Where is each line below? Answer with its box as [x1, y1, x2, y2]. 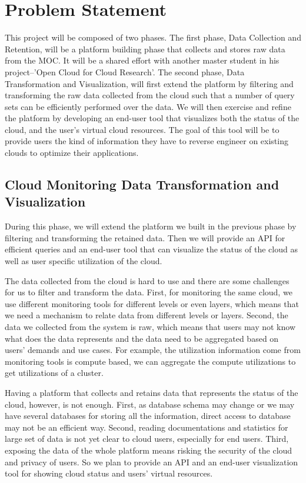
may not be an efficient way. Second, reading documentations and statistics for [5, 421, 288, 433]
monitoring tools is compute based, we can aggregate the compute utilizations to [5, 355, 296, 367]
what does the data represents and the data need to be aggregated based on [5, 332, 279, 344]
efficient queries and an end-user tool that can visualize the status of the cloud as [5, 243, 298, 255]
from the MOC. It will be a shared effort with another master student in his [5, 54, 280, 66]
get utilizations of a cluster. [5, 367, 104, 379]
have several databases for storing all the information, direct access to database [5, 409, 291, 422]
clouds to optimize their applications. [5, 146, 139, 159]
